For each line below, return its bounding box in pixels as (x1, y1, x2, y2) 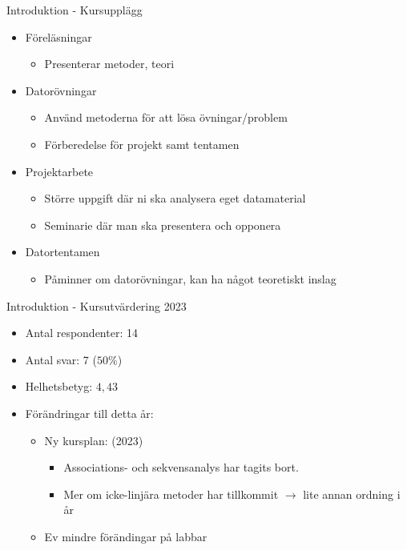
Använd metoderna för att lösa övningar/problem (44, 109, 288, 126)
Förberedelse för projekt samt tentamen (44, 135, 240, 152)
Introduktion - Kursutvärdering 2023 (6, 297, 187, 314)
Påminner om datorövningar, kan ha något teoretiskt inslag (44, 270, 336, 287)
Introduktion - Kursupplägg (6, 2, 143, 18)
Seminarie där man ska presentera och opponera (44, 216, 281, 233)
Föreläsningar (25, 28, 92, 45)
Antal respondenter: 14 (25, 324, 138, 341)
